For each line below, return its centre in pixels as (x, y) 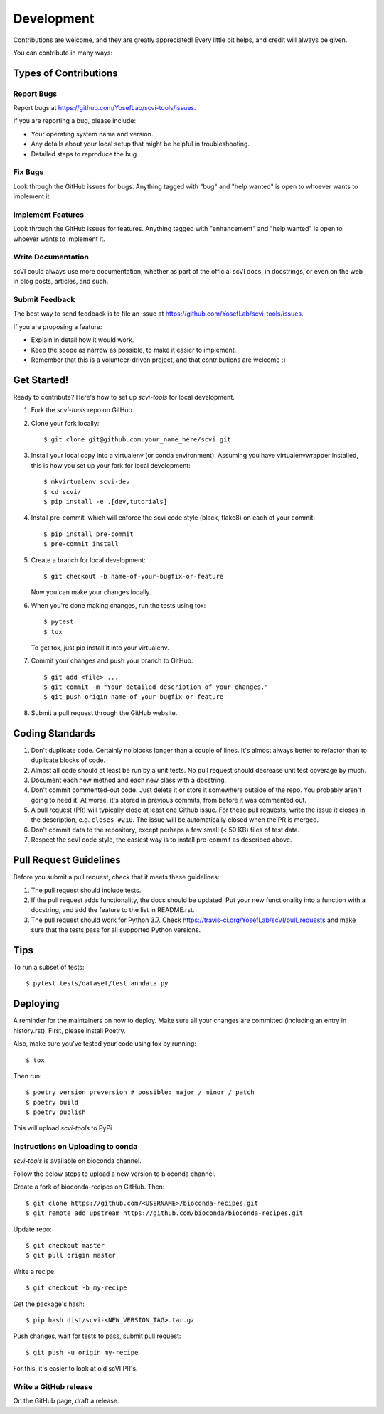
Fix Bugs (28, 172)
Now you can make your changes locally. (91, 592)
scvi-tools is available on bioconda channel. (77, 1161)
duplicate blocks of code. (68, 760)
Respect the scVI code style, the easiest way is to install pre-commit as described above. (161, 840)
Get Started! (41, 380)
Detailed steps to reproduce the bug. (85, 154)
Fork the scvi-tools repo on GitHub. (82, 410)
